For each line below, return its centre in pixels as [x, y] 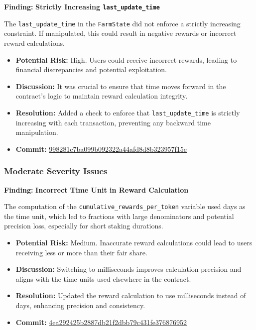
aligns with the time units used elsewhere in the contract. [103, 278]
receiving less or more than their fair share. [81, 252]
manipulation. [37, 132]
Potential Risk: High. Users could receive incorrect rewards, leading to [126, 59]
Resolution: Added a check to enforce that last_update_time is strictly [128, 112]
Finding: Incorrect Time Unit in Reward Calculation [96, 189]
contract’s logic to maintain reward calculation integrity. [102, 96]
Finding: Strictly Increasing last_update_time [82, 6]
